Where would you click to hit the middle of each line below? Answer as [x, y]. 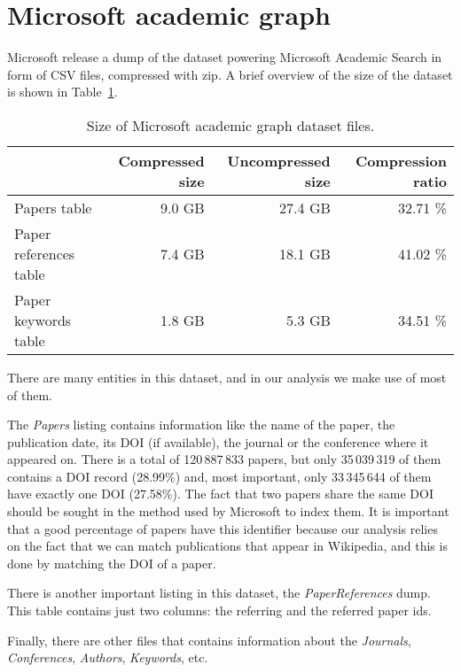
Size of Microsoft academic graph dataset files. [230, 125]
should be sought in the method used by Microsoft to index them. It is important [228, 511]
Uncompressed [279, 160]
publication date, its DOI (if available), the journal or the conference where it [218, 441]
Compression [401, 160]
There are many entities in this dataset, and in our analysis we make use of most [227, 377]
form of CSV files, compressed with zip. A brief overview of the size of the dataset [230, 74]
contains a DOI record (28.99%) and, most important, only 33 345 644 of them [219, 476]
